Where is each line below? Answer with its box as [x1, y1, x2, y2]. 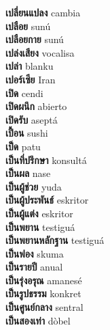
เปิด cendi [5, 85, 43, 100]
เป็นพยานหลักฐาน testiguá [5, 233, 105, 247]
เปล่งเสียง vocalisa [5, 45, 75, 59]
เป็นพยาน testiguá [5, 219, 75, 234]
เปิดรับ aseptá [5, 112, 58, 126]
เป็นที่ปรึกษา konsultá [5, 152, 87, 167]
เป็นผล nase [5, 166, 51, 180]
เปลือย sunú [5, 18, 51, 33]
